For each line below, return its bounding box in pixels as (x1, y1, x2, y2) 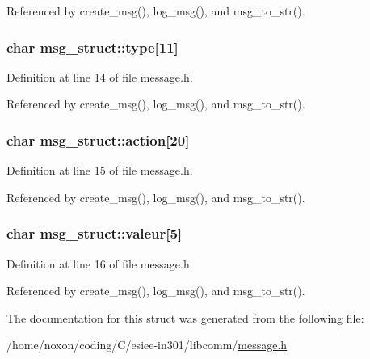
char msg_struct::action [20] (6, 129, 190, 150)
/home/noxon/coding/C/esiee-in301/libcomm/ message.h (6, 336, 288, 353)
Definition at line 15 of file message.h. (6, 162, 193, 179)
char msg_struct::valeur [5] (6, 223, 183, 243)
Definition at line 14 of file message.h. (6, 68, 193, 85)
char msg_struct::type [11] (6, 36, 179, 57)
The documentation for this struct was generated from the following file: (6, 309, 364, 326)
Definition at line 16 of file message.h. (6, 255, 193, 272)
